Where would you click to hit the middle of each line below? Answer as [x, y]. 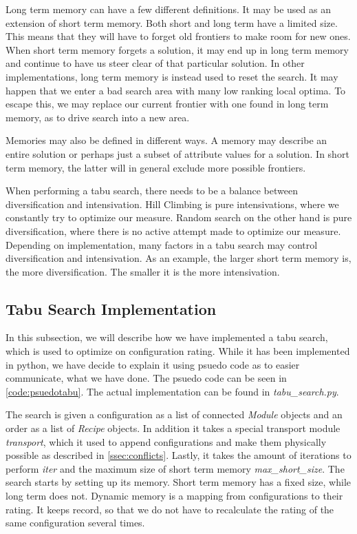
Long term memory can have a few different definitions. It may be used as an [168, 9]
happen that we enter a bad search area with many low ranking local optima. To [176, 90]
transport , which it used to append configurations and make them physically [166, 441]
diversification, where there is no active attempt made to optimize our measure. [173, 230]
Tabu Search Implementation [111, 308]
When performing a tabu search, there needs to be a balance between [152, 191]
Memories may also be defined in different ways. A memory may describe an [166, 140]
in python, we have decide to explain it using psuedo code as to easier [153, 364]
